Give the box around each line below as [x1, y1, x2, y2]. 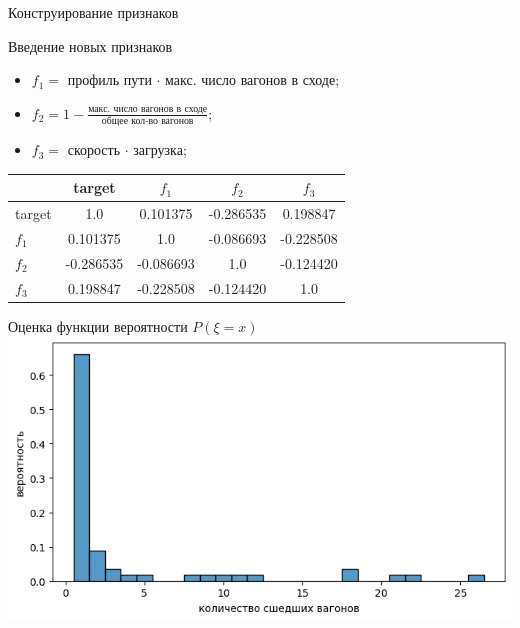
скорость [67, 139, 121, 160]
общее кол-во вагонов [101, 116, 194, 127]
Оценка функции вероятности [8, 315, 188, 336]
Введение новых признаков [8, 35, 173, 56]
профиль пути [67, 69, 152, 90]
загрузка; [133, 139, 187, 160]
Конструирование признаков [8, 2, 179, 22]
